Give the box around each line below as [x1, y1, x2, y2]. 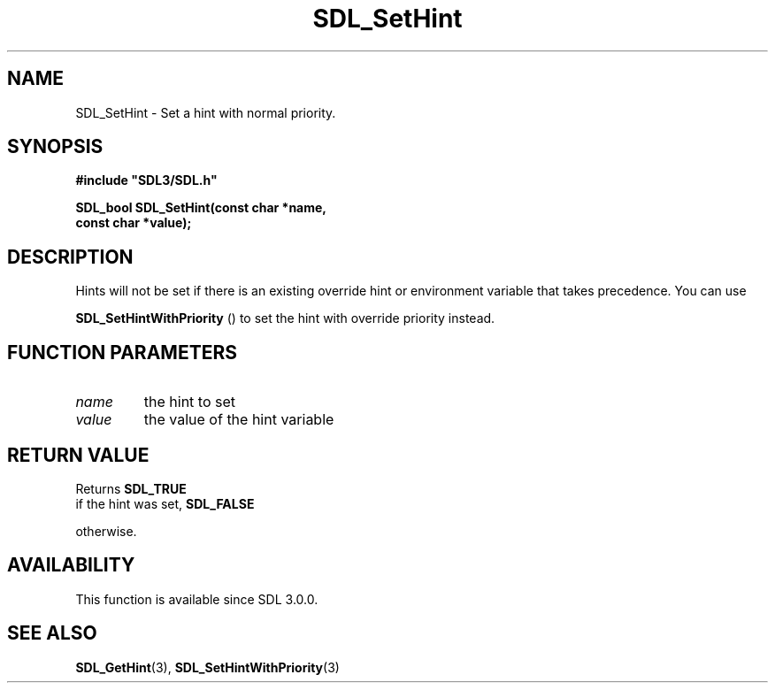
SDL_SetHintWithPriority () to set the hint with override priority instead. [75, 310, 495, 326]
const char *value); [75, 215, 192, 231]
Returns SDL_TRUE [75, 480, 187, 496]
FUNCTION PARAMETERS [7, 341, 237, 364]
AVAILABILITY [7, 554, 135, 577]
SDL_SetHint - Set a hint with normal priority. [75, 104, 336, 120]
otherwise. [75, 523, 137, 539]
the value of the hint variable [143, 410, 334, 429]
